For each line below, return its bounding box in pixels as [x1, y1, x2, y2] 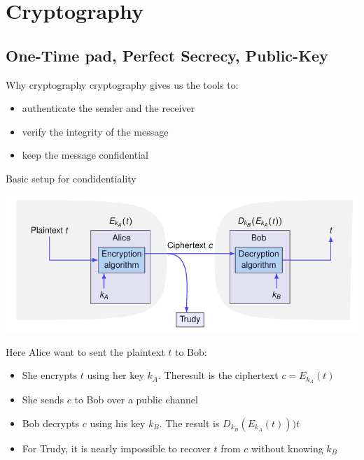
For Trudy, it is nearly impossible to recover [22, 440, 211, 455]
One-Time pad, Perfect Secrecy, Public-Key [6, 44, 328, 66]
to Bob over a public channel [74, 392, 198, 407]
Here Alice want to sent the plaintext [6, 344, 165, 359]
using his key [90, 415, 146, 430]
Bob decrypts [22, 415, 79, 430]
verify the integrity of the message [22, 124, 169, 138]
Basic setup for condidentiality [6, 171, 136, 185]
